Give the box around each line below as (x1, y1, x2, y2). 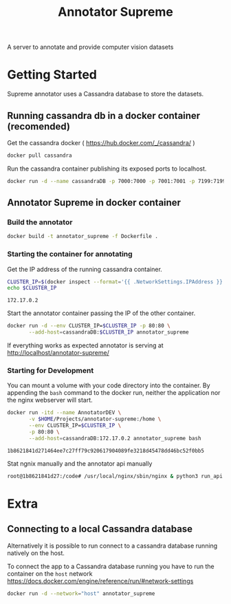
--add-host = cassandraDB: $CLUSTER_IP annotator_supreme (28, 329, 189, 336)
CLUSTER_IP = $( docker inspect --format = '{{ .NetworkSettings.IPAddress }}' (7, 278, 226, 285)
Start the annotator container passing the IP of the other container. (7, 309, 196, 317)
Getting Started (7, 67, 98, 83)
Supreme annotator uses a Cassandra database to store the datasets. (7, 90, 204, 98)
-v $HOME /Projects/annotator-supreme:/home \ (28, 416, 162, 423)
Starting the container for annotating (7, 249, 133, 259)
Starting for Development (7, 365, 94, 375)
